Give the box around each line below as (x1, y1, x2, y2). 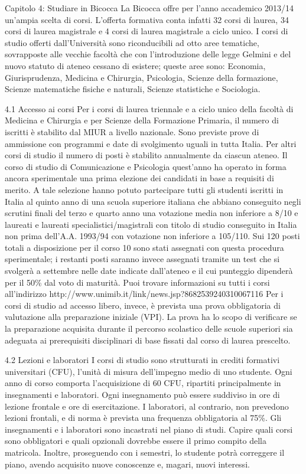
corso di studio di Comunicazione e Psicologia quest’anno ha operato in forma (5, 160, 287, 172)
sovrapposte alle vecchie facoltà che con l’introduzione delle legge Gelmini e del (5, 48, 291, 60)
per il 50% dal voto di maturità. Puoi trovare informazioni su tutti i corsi (5, 276, 270, 288)
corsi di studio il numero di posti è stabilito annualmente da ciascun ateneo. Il (5, 149, 288, 161)
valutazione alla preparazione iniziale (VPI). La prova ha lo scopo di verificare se (5, 310, 297, 323)
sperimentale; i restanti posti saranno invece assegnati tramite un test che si (5, 253, 280, 265)
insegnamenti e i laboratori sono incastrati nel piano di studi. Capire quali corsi (5, 423, 293, 435)
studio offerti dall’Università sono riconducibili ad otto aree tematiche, (5, 36, 259, 48)
